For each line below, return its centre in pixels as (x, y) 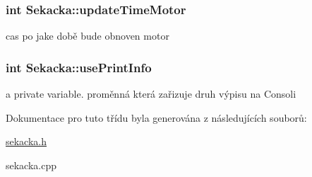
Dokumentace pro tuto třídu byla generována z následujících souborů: (156, 117)
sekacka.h (26, 141)
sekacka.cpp (31, 165)
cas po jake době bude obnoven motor (88, 36)
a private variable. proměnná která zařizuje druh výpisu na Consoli (151, 94)
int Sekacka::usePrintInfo (79, 67)
